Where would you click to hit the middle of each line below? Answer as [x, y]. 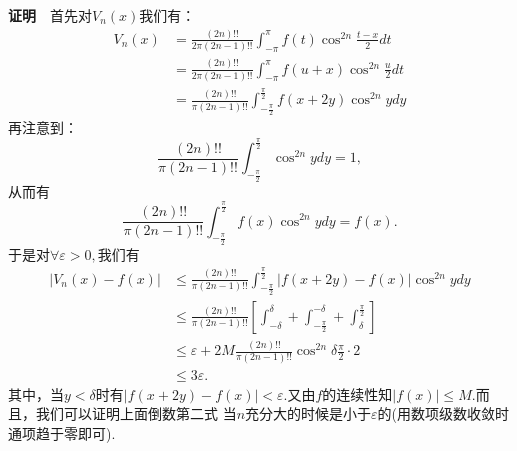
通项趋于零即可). [62, 432]
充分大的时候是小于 [308, 413]
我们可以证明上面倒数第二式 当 [136, 413]
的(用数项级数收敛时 [443, 413]
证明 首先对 [50, 15]
